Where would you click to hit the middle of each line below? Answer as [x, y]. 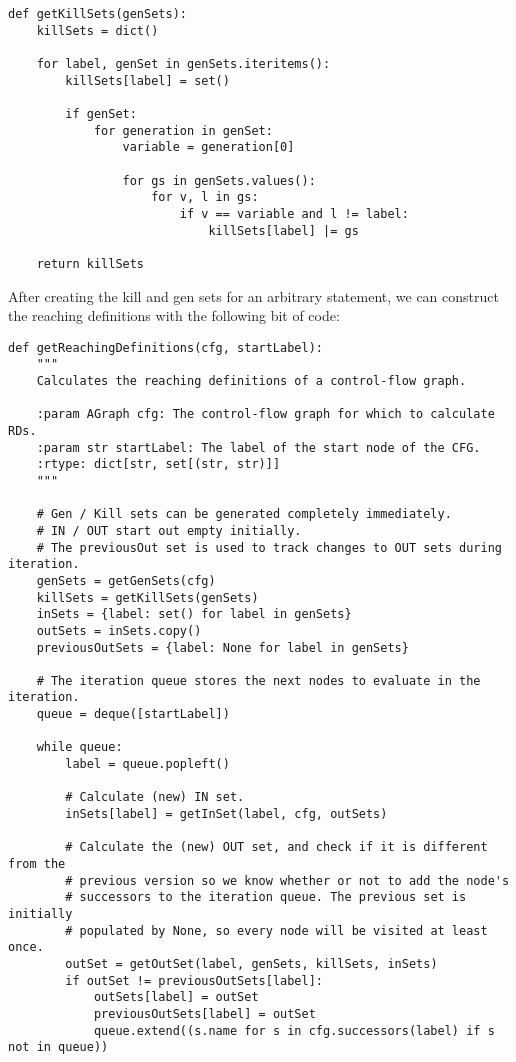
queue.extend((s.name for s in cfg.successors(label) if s [294, 1030]
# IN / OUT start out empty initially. [169, 530]
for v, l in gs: [205, 197]
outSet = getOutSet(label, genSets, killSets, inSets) [251, 963]
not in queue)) [58, 1047]
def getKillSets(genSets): [97, 14]
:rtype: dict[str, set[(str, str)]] [158, 464]
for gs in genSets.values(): [219, 180]
